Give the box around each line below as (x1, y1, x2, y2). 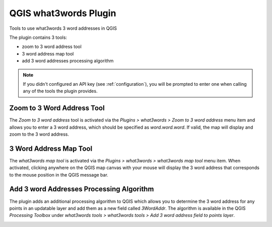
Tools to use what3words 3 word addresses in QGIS (9, 25, 117, 31)
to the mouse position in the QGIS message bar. (9, 172, 108, 178)
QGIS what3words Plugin (9, 8, 116, 19)
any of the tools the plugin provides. (23, 88, 98, 94)
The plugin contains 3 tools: (9, 34, 67, 40)
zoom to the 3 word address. (9, 131, 69, 137)
